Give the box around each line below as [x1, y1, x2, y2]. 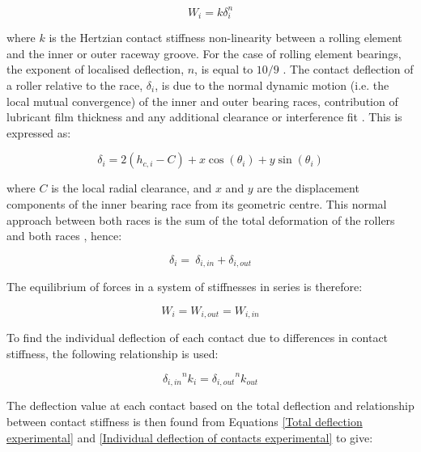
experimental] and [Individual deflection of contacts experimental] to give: [6, 429, 373, 446]
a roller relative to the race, [6, 77, 143, 94]
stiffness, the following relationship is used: [6, 344, 219, 361]
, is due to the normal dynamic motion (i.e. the [155, 77, 389, 94]
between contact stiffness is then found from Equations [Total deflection [6, 413, 363, 429]
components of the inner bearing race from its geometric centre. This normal [6, 195, 387, 212]
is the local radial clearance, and [51, 180, 212, 196]
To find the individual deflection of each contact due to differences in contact [6, 329, 389, 346]
